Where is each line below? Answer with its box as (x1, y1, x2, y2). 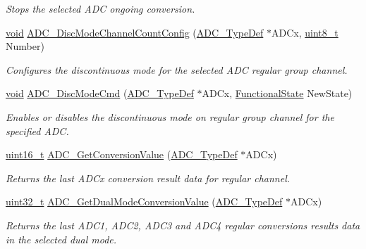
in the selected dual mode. (6, 231, 117, 246)
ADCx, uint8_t (271, 25, 338, 39)
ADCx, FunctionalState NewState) (202, 86, 353, 101)
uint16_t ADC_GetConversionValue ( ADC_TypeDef (6, 147, 238, 162)
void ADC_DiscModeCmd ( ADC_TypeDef (6, 86, 194, 101)
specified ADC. (6, 123, 69, 138)
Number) (6, 39, 44, 53)
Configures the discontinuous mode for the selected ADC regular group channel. (6, 62, 348, 77)
